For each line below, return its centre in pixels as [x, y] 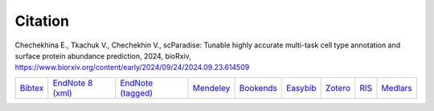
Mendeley [211, 88]
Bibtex [32, 88]
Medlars [397, 88]
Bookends [258, 88]
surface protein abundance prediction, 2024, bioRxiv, [103, 55]
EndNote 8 [73, 83]
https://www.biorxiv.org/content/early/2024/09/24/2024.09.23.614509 [132, 68]
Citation [42, 21]
